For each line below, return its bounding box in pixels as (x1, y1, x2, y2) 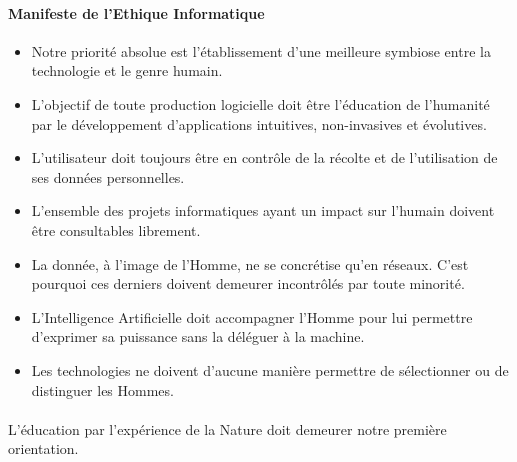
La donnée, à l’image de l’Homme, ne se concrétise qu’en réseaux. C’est (31, 253, 469, 274)
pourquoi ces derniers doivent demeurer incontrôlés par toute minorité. (31, 273, 465, 294)
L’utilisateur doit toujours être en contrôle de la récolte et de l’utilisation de (31, 147, 498, 168)
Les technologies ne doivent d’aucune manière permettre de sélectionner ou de (31, 359, 509, 380)
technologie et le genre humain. (31, 60, 223, 81)
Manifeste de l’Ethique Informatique (8, 2, 265, 23)
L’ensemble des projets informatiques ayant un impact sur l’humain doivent (31, 200, 495, 221)
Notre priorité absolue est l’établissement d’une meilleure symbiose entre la (31, 40, 491, 61)
